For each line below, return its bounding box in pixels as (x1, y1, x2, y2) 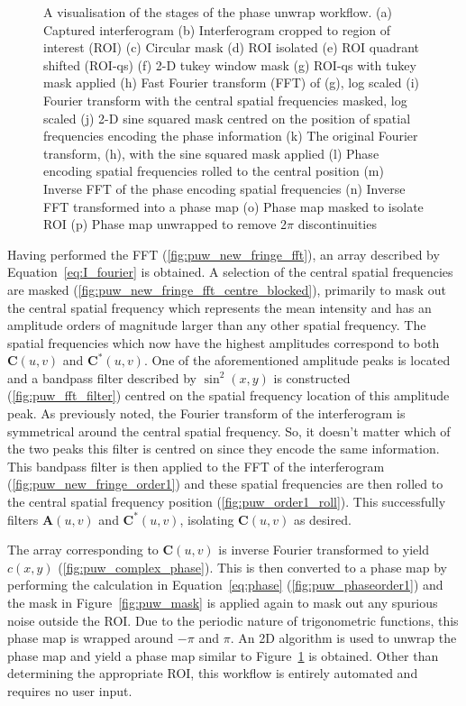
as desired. (293, 509, 352, 528)
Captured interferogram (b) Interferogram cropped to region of (43, 20, 390, 39)
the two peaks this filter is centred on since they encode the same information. (7, 439, 440, 458)
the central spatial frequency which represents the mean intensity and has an (7, 298, 432, 316)
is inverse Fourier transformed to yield (218, 540, 429, 559)
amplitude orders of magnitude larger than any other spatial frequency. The (7, 316, 426, 335)
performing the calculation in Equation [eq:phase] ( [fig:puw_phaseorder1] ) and (7, 575, 443, 594)
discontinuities (297, 215, 377, 234)
